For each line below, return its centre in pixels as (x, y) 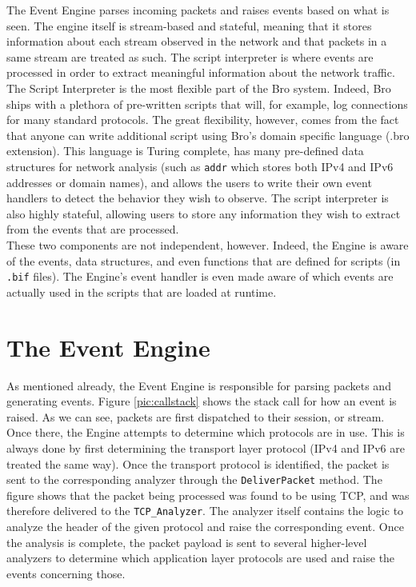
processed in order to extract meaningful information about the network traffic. (201, 72)
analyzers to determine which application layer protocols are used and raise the (201, 558)
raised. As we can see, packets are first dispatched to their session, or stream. (196, 416)
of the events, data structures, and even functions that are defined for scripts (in (204, 260)
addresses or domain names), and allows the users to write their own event (189, 182)
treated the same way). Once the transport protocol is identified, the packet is (198, 463)
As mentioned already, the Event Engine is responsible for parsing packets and (199, 385)
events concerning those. (66, 573)
